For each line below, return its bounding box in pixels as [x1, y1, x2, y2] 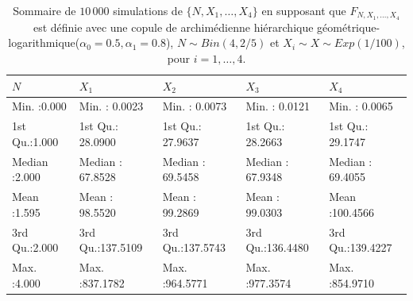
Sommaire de [13, 2, 76, 18]
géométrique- [317, 18, 380, 35]
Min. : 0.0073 [162, 98, 227, 114]
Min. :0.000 [12, 98, 67, 114]
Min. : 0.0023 [79, 98, 144, 114]
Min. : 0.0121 [245, 98, 310, 114]
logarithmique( [8, 34, 80, 51]
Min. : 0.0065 [329, 98, 393, 114]
